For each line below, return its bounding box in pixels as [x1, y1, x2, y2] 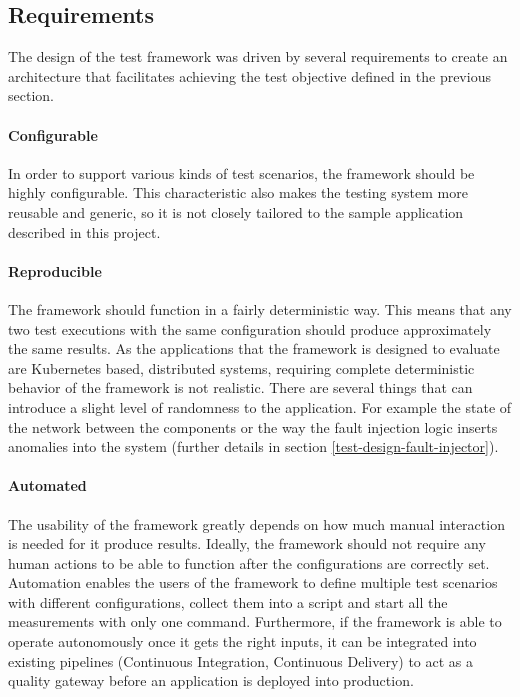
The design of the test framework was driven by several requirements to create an [8, 46, 508, 67]
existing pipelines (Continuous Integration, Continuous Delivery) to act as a [8, 650, 474, 671]
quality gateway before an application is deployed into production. [8, 670, 414, 691]
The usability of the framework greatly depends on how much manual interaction [8, 513, 505, 534]
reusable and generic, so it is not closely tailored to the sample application [8, 201, 464, 222]
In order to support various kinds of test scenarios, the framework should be [8, 162, 475, 183]
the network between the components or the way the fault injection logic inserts [8, 416, 498, 437]
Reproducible [8, 260, 102, 281]
